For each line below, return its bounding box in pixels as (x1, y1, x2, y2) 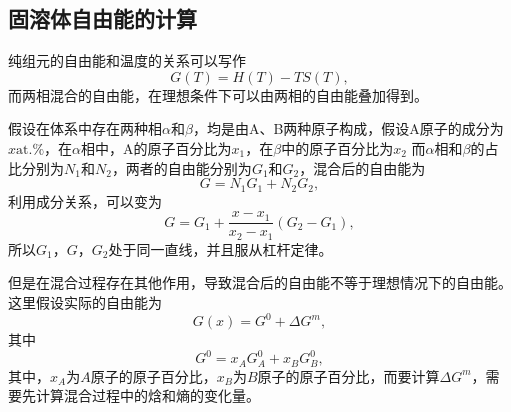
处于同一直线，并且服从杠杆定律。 (108, 238, 333, 259)
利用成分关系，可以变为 (8, 190, 162, 211)
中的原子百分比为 (281, 137, 394, 158)
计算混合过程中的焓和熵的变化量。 (35, 385, 260, 406)
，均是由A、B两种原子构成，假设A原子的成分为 (192, 118, 504, 139)
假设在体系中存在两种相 (8, 118, 162, 139)
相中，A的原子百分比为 (81, 137, 232, 158)
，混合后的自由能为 (299, 157, 426, 178)
